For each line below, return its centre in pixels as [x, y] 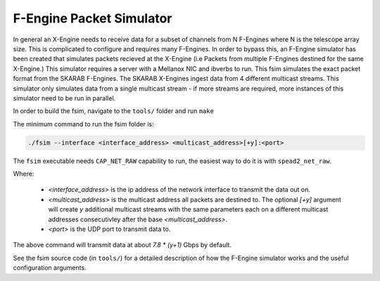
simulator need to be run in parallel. [64, 98]
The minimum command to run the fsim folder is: [83, 124]
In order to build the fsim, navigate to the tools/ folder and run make [114, 111]
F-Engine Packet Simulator [93, 18]
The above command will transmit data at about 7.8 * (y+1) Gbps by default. [122, 245]
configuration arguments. [50, 268]
